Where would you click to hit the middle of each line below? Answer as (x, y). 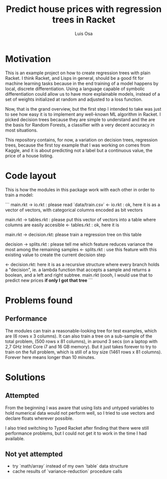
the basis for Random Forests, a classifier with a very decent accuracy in (80, 125)
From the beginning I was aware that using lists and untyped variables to (80, 408)
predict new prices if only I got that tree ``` (49, 280)
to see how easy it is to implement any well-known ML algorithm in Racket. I (83, 114)
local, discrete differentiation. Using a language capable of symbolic (75, 89)
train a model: (19, 195)
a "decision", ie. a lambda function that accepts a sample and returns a (78, 270)
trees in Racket (84, 20)
